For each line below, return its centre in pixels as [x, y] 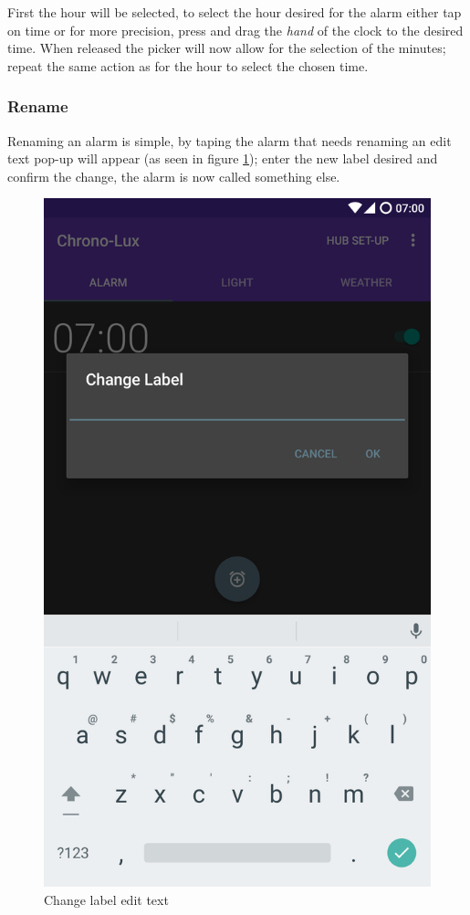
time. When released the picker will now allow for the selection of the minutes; [227, 48]
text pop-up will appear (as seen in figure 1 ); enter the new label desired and [223, 158]
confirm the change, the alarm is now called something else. [174, 176]
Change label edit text [106, 899]
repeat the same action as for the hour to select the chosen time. [188, 65]
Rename [38, 106]
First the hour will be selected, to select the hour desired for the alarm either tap [235, 12]
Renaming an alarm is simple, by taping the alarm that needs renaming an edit [230, 140]
